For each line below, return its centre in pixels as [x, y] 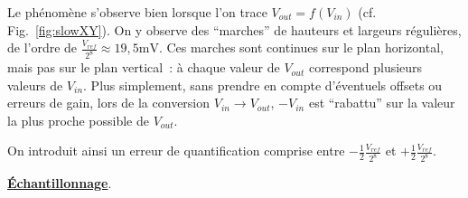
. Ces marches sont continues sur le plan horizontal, [301, 47]
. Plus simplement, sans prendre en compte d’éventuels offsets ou [263, 85]
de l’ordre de [42, 47]
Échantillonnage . [60, 183]
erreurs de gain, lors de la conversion [109, 103]
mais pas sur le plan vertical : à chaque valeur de [144, 67]
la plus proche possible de [78, 120]
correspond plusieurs [365, 67]
